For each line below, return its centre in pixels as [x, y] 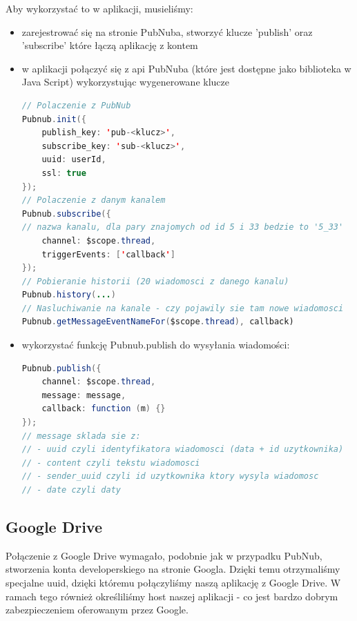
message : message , [84, 395]
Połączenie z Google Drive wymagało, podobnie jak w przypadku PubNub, [164, 555]
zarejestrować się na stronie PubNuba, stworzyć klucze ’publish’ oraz [167, 31]
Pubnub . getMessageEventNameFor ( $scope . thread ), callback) [158, 322]
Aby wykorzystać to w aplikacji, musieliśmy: [99, 8]
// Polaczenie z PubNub [76, 105]
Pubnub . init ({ [54, 119]
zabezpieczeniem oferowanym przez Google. [97, 610]
